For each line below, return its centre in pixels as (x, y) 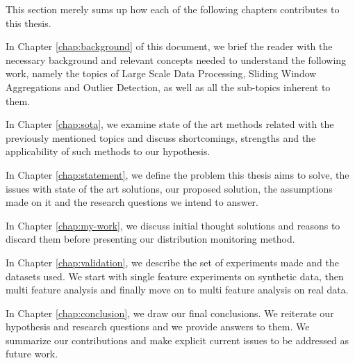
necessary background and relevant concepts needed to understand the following (176, 59)
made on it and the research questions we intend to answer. (132, 202)
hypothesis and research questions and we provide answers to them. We (158, 326)
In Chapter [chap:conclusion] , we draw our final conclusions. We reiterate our (170, 313)
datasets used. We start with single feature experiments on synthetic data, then (175, 276)
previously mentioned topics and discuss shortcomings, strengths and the (161, 137)
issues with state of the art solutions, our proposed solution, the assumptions (169, 188)
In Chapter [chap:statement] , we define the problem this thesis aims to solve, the (177, 174)
